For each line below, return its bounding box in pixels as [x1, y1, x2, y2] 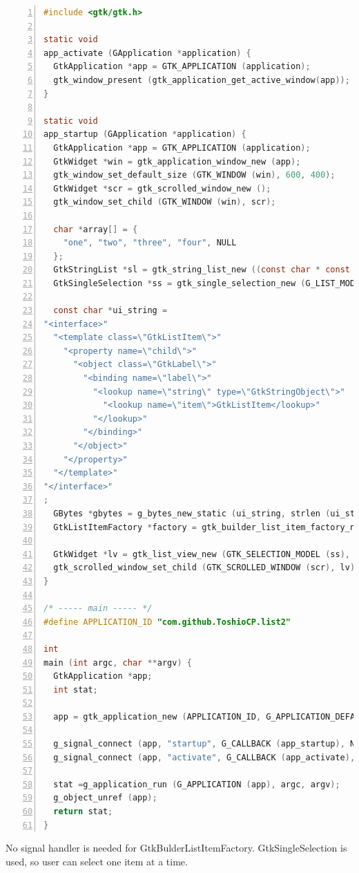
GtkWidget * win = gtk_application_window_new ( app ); [53, 156, 301, 167]
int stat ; [53, 684, 98, 695]
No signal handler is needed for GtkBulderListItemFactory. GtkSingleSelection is [6, 841, 347, 855]
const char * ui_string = [53, 306, 168, 316]
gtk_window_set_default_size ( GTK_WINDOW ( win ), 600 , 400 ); [53, 170, 336, 180]
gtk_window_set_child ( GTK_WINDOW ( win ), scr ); [53, 197, 276, 207]
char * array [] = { [53, 224, 138, 234]
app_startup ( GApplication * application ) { [43, 129, 246, 140]
